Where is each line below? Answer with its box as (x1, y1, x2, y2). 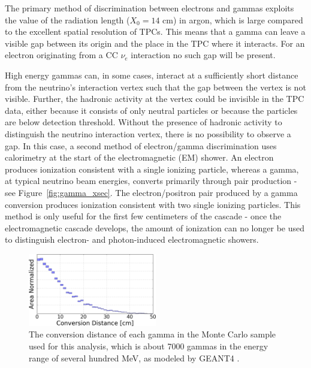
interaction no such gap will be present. (131, 49, 276, 61)
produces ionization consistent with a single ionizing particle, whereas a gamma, (5, 162, 299, 175)
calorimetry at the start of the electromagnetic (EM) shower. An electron (5, 151, 274, 164)
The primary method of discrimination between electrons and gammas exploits (5, 2, 294, 14)
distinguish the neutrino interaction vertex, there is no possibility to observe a (5, 127, 291, 140)
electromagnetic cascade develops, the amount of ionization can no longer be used (5, 221, 304, 234)
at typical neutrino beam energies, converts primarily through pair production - (5, 174, 297, 187)
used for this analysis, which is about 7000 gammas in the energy (29, 339, 268, 352)
